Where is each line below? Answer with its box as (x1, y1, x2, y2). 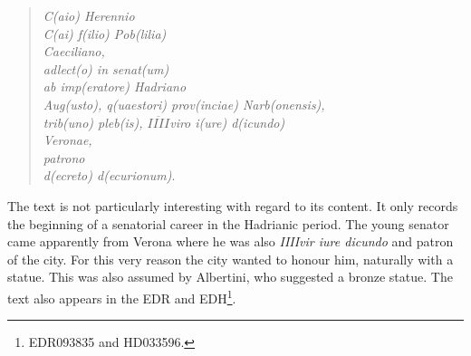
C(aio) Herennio (43, 6, 135, 24)
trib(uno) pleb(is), (43, 112, 143, 131)
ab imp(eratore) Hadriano (43, 77, 187, 96)
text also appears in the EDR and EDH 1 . (7, 285, 236, 307)
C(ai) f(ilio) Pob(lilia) (43, 24, 167, 43)
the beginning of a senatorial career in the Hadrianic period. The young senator (7, 214, 449, 233)
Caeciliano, (43, 42, 105, 61)
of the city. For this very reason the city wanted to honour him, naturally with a (7, 249, 454, 268)
